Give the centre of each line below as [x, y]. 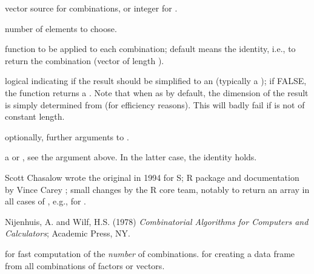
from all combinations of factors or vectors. [85, 265]
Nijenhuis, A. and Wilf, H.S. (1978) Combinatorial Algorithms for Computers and [157, 221]
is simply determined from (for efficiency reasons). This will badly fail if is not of [155, 104]
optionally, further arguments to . [67, 136]
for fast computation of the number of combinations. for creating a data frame [150, 253]
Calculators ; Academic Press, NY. [68, 233]
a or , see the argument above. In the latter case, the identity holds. [131, 157]
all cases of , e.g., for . [45, 201]
